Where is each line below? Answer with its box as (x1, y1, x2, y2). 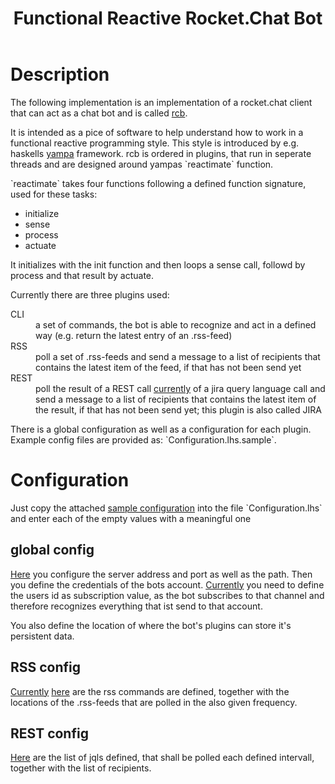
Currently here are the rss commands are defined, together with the (10, 685, 290, 697)
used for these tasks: (10, 188, 98, 200)
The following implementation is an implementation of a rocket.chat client (10, 96, 313, 108)
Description (10, 63, 110, 86)
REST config (10, 725, 89, 742)
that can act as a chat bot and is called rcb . (10, 107, 188, 119)
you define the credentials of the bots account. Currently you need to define (10, 578, 325, 591)
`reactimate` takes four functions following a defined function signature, (10, 177, 307, 189)
